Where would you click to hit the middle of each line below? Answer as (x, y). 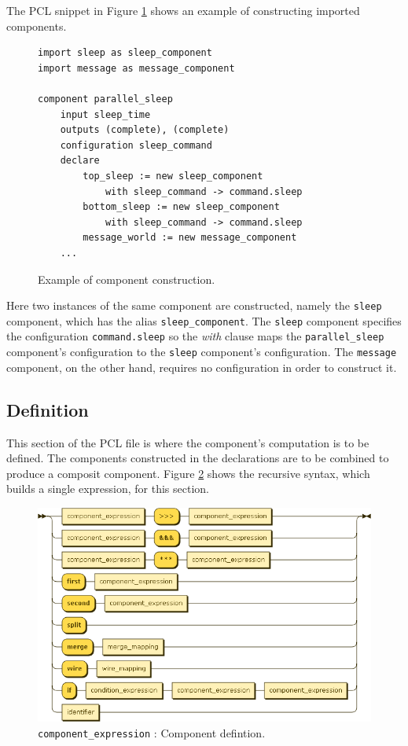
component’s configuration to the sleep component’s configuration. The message (202, 352)
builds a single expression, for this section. (108, 489)
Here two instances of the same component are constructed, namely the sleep (194, 305)
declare (80, 161)
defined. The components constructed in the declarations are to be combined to (198, 458)
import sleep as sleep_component (125, 53)
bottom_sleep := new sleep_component (181, 207)
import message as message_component (136, 68)
